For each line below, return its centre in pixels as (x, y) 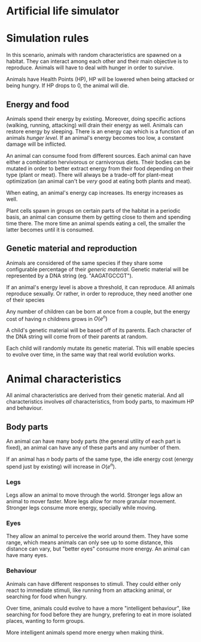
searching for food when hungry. (47, 597)
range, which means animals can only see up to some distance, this (90, 543)
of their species (25, 299)
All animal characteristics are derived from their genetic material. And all (95, 395)
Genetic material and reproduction (72, 248)
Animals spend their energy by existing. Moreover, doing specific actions (96, 118)
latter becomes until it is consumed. (50, 230)
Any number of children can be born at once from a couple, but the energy (98, 311)
